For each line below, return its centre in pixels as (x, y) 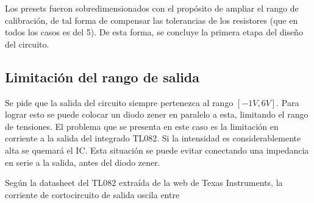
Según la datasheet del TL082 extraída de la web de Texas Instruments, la (144, 183)
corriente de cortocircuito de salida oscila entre (92, 194)
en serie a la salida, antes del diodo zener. (83, 162)
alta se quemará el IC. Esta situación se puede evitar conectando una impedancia (157, 150)
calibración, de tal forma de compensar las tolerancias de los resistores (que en (152, 20)
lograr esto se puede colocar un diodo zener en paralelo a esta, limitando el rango (157, 114)
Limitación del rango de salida (102, 77)
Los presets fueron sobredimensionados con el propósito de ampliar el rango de (152, 8)
